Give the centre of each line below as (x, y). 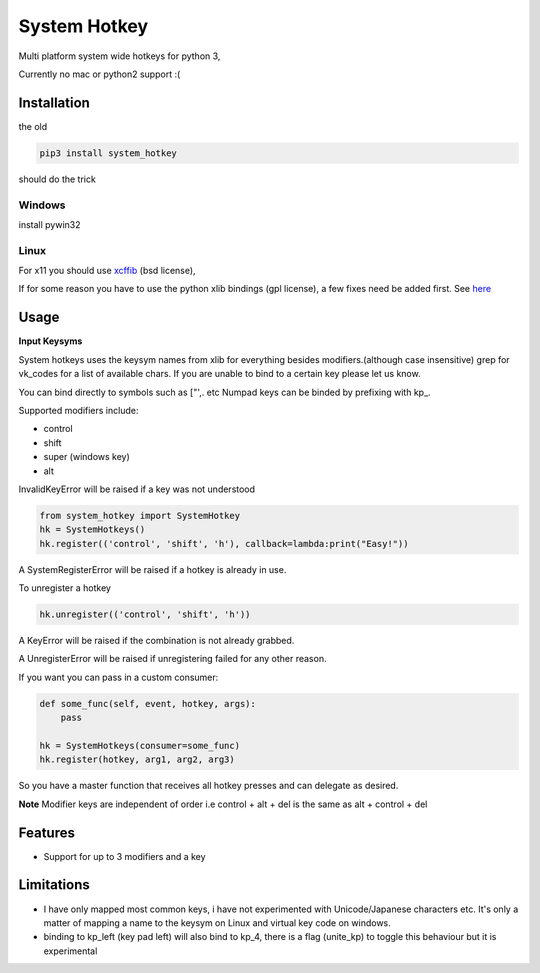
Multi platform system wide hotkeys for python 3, (119, 56)
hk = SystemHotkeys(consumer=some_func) (139, 745)
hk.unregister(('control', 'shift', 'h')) (145, 614)
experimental (70, 951)
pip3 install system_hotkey (108, 153)
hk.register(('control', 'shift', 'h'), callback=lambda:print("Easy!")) (224, 543)
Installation (54, 102)
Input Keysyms (50, 341)
